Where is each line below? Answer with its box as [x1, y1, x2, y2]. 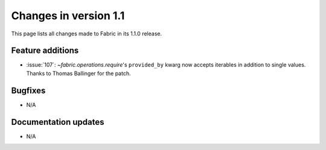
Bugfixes [11, 85, 46, 95]
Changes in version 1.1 [11, 9, 125, 22]
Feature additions [11, 46, 79, 56]
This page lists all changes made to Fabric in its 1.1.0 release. [11, 30, 162, 37]
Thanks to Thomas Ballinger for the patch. [26, 70, 131, 77]
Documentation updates [11, 117, 105, 127]
